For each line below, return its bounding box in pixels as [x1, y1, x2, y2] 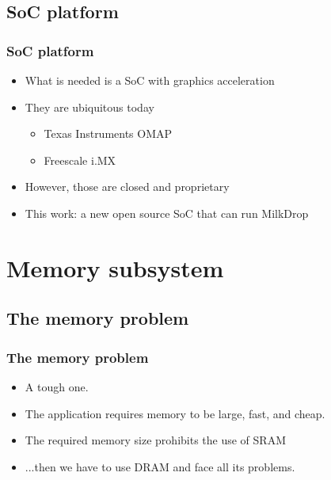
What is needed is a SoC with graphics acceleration [25, 72, 275, 88]
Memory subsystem [6, 251, 224, 284]
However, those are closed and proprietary [25, 178, 230, 195]
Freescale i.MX [44, 151, 116, 168]
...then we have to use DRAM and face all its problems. [25, 458, 295, 474]
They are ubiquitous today [25, 98, 154, 115]
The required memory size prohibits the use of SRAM [25, 432, 286, 448]
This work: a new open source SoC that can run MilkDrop [25, 204, 309, 221]
